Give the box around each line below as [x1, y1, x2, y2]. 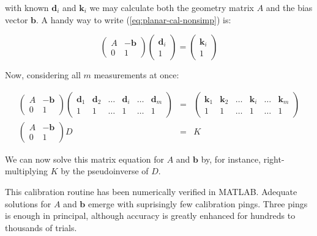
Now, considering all [5, 68, 81, 81]
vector [5, 13, 28, 26]
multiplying [5, 164, 48, 177]
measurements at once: [94, 68, 179, 81]
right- [263, 152, 285, 165]
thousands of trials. [5, 221, 77, 234]
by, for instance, [201, 152, 261, 165]
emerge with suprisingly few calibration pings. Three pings [88, 197, 308, 210]
